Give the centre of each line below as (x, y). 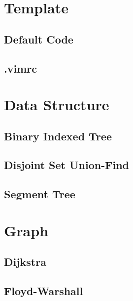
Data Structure (57, 105)
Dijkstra (25, 262)
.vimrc (20, 68)
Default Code (39, 39)
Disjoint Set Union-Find (66, 165)
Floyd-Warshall (44, 291)
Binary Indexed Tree (58, 136)
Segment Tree (40, 194)
